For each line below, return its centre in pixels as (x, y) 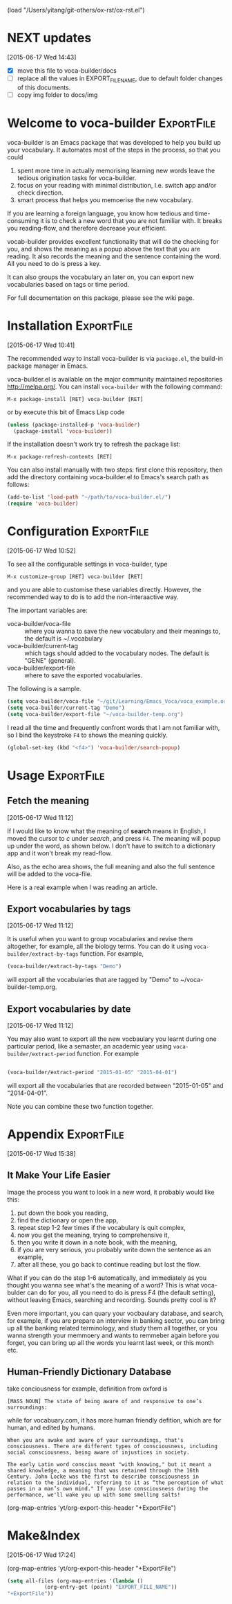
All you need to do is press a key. (54, 263)
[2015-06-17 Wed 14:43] (42, 57)
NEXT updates (49, 38)
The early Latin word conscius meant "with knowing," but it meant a (109, 1464)
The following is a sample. (44, 689)
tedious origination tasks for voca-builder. (77, 178)
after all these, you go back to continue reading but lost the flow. (109, 1264)
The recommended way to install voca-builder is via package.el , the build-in (115, 358)
